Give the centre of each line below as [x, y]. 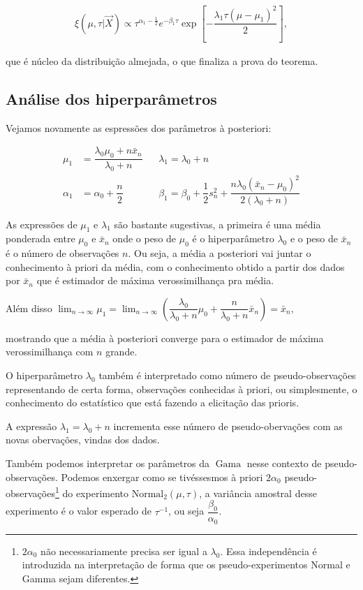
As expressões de [42, 224]
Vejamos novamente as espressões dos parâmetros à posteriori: [139, 127]
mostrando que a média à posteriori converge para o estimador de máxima [165, 338]
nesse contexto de [284, 463]
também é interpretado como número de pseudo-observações [227, 375]
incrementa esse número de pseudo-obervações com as [228, 426]
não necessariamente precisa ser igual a [124, 551]
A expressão [31, 426]
